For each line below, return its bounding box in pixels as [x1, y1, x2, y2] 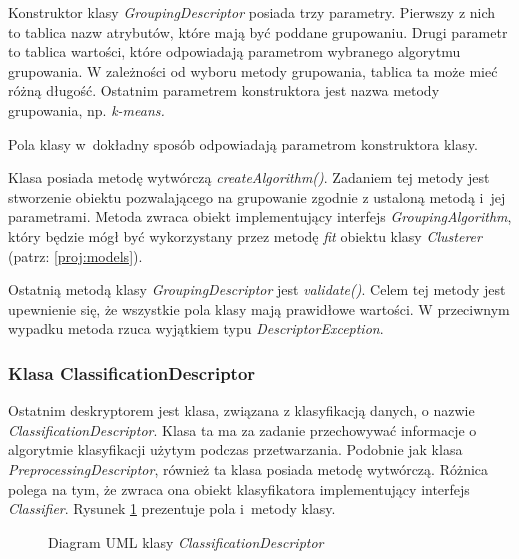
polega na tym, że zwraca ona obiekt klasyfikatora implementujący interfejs [8, 478, 470, 499]
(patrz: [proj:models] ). [8, 245, 143, 266]
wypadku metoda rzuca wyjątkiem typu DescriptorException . [8, 318, 384, 339]
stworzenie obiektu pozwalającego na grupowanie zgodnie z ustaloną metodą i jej [8, 186, 506, 207]
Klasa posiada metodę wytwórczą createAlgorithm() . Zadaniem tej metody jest [8, 167, 490, 188]
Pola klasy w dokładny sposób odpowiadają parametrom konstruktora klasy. [8, 133, 478, 154]
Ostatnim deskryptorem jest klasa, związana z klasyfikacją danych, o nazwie [8, 400, 475, 421]
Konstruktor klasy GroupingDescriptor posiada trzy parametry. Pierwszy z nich [8, 2, 496, 22]
